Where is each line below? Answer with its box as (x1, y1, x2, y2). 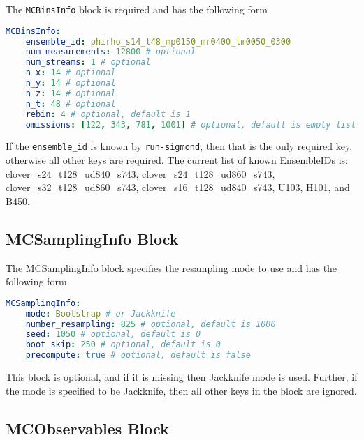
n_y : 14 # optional (25, 78, 116, 89)
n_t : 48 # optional (25, 98, 116, 109)
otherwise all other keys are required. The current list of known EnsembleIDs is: (6, 153, 348, 167)
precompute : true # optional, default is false (25, 350, 251, 361)
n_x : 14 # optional (25, 68, 116, 78)
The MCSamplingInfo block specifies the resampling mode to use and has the (6, 260, 337, 275)
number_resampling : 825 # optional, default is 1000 (25, 319, 276, 329)
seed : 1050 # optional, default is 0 (25, 329, 201, 340)
